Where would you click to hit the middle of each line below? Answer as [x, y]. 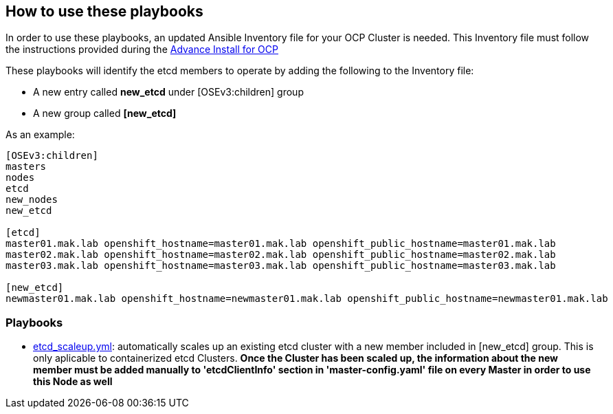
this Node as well [73, 382]
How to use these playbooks [104, 11]
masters [26, 167]
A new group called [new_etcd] [105, 113]
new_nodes [32, 200]
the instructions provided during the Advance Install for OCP [142, 50]
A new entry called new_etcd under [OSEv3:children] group [168, 92]
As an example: [40, 135]
